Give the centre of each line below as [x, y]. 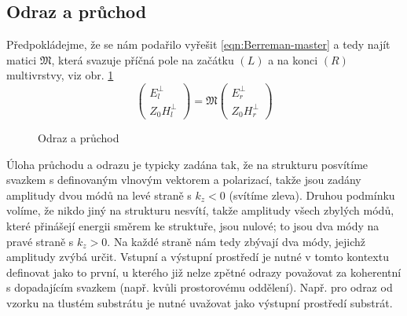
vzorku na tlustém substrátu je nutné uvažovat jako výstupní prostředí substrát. [200, 302]
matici [22, 59]
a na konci [293, 59]
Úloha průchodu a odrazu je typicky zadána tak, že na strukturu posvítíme [187, 164]
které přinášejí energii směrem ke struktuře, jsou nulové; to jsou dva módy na [193, 225]
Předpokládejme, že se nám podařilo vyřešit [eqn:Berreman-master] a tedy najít [198, 44]
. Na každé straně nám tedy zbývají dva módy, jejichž [236, 241]
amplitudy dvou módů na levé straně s [99, 195]
